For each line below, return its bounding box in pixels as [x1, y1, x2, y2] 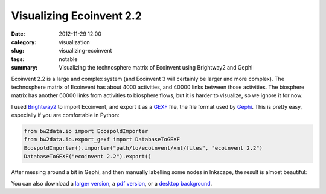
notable [59, 55, 78, 63]
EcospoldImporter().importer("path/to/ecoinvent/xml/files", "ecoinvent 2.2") [24, 144, 263, 151]
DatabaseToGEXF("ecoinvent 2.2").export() [24, 153, 152, 160]
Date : [11, 30, 25, 37]
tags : [11, 55, 25, 63]
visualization [59, 38, 90, 45]
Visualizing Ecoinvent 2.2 [11, 9, 142, 22]
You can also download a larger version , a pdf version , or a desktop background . [11, 179, 213, 187]
